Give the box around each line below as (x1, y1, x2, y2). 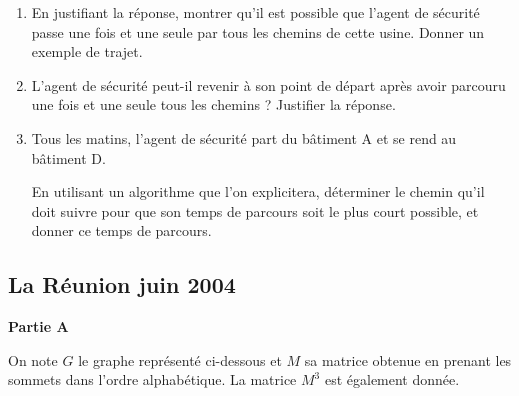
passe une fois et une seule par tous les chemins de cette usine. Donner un (31, 21, 485, 42)
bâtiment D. (31, 147, 106, 168)
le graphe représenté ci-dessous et (78, 349, 282, 370)
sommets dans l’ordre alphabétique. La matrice (8, 369, 297, 390)
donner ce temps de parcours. (31, 220, 212, 241)
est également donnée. (324, 369, 460, 390)
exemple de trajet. (31, 41, 143, 62)
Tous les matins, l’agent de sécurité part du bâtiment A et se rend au (31, 127, 457, 148)
